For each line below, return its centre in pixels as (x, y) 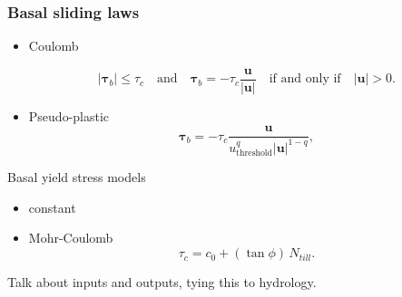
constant (52, 207)
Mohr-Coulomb (71, 238)
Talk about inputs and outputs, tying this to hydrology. (162, 282)
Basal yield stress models (77, 177)
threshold (255, 153)
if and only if (305, 79)
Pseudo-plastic (69, 115)
